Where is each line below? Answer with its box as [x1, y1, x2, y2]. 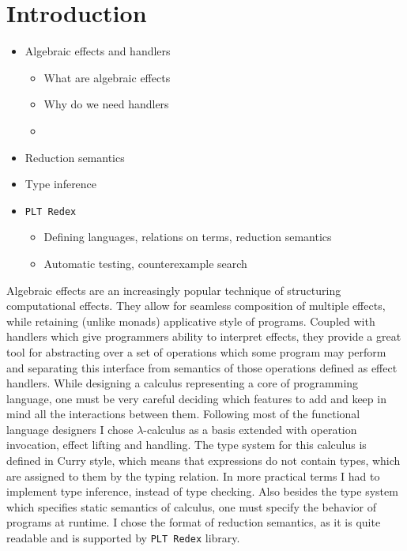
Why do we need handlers [43, 96, 169, 112]
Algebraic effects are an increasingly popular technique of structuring [6, 281, 341, 298]
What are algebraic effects [43, 69, 171, 85]
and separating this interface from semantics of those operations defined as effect [6, 359, 398, 376]
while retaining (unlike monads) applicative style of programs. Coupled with [6, 312, 375, 329]
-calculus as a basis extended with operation [143, 421, 357, 437]
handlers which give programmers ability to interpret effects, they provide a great [6, 328, 401, 345]
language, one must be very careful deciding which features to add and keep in [6, 390, 386, 406]
